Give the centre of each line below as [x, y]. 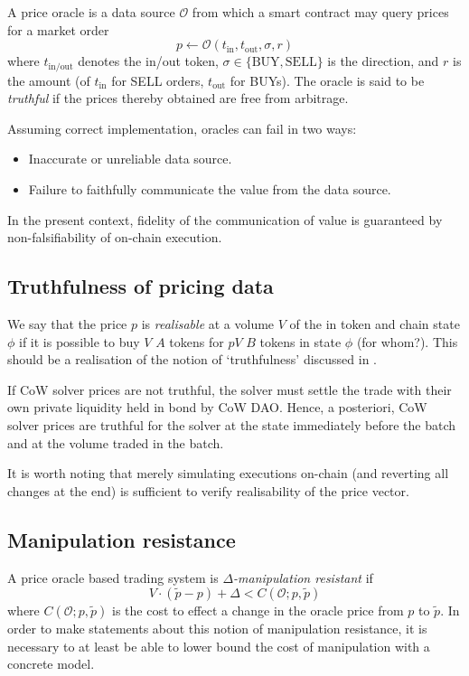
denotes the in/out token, [148, 61]
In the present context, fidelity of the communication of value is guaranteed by [225, 219]
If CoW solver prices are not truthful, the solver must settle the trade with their [230, 389]
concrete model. [51, 664]
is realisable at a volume [208, 324]
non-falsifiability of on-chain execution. [115, 237]
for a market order [58, 29]
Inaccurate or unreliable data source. [130, 159]
